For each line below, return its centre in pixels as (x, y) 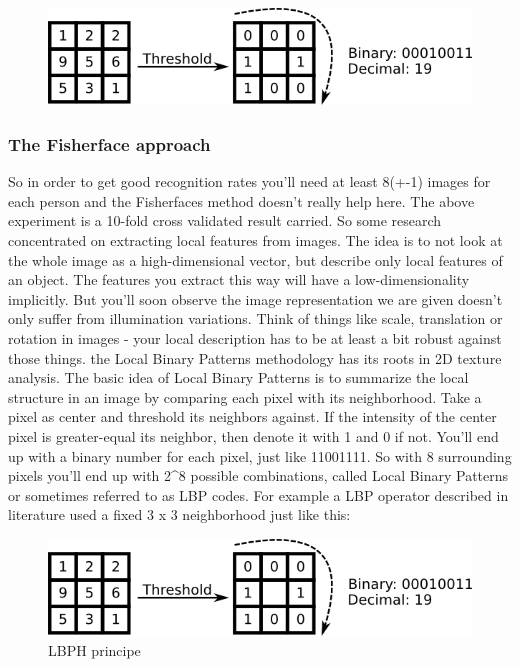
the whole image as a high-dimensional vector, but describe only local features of (255, 259)
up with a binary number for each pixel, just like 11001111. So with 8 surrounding (260, 455)
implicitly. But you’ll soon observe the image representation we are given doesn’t (255, 298)
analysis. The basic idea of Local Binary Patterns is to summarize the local (238, 377)
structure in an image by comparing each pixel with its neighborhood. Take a (245, 396)
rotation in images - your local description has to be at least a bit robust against (255, 337)
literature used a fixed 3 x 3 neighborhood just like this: (179, 514)
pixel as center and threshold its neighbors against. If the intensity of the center (252, 416)
